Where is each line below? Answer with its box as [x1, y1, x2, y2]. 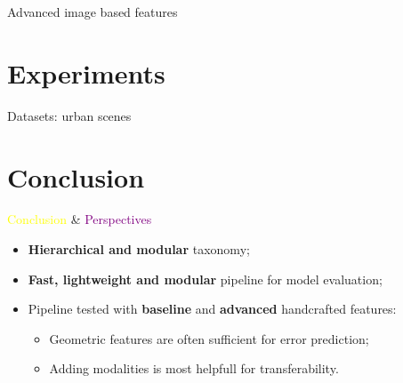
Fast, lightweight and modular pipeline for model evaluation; [28, 269, 383, 288]
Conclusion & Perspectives [7, 210, 152, 228]
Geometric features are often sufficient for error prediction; [49, 329, 369, 347]
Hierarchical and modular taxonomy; [28, 240, 250, 259]
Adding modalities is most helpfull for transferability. [49, 359, 339, 378]
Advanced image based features [7, 3, 178, 20]
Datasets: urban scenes [7, 106, 132, 124]
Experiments [7, 54, 165, 91]
